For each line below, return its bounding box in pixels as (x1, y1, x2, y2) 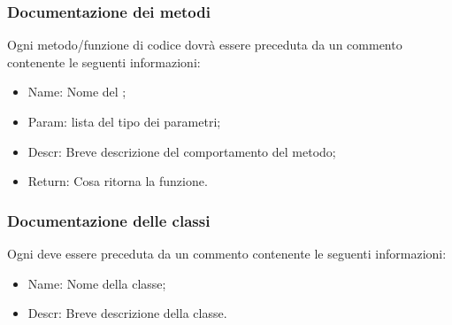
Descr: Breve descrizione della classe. (27, 304, 227, 322)
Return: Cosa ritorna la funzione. (27, 172, 208, 190)
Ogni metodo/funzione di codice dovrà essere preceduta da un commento (7, 35, 402, 54)
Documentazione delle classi (7, 209, 211, 231)
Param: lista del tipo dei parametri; (27, 112, 221, 130)
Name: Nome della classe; (27, 274, 166, 292)
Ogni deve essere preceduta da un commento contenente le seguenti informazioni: (7, 244, 447, 262)
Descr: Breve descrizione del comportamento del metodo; (27, 142, 336, 160)
